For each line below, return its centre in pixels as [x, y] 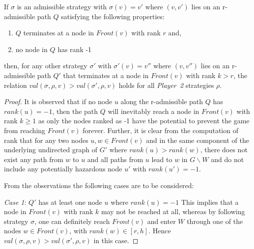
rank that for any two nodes [46, 140]
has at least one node [70, 202]
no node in [31, 49]
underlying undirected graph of [51, 150]
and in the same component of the [198, 140]
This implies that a [210, 202]
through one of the [215, 221]
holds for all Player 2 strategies [166, 85]
